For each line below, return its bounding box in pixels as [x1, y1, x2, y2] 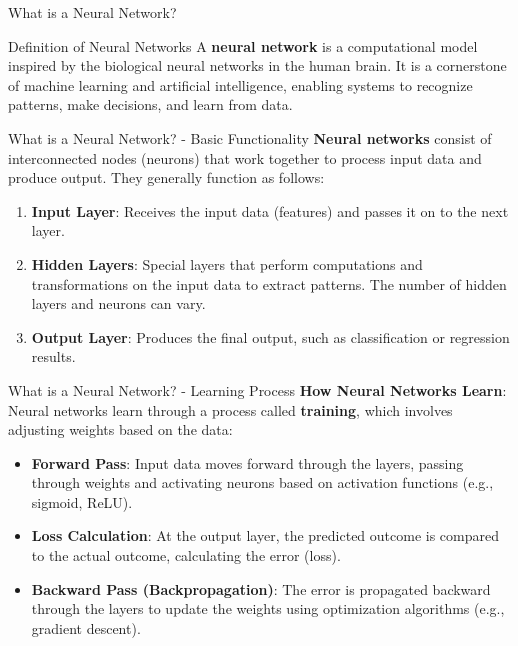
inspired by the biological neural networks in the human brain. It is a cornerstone [8, 55, 507, 76]
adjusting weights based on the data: [8, 419, 233, 440]
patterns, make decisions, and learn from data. [8, 94, 293, 115]
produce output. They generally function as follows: [8, 167, 325, 188]
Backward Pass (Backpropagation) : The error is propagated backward [31, 578, 491, 599]
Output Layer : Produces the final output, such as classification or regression [31, 326, 510, 347]
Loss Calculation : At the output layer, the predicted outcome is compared [31, 525, 499, 546]
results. [31, 346, 76, 367]
